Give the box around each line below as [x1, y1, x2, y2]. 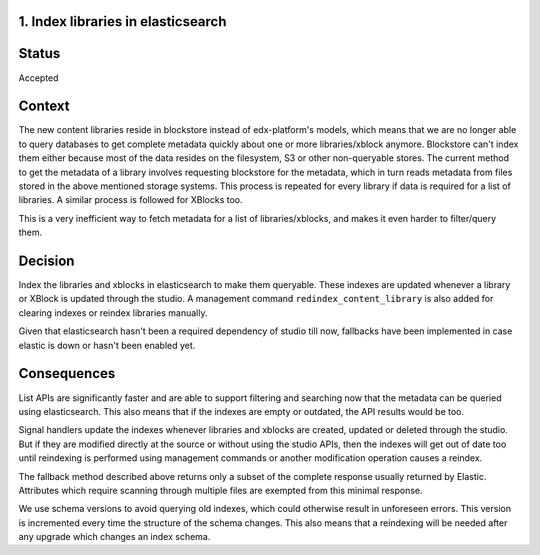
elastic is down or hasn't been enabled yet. [18, 339, 196, 351]
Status [18, 45, 61, 62]
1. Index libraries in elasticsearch [18, 13, 227, 30]
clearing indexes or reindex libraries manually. [18, 306, 208, 319]
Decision [18, 252, 75, 269]
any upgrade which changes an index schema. [18, 531, 211, 543]
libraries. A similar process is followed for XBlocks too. [18, 194, 244, 206]
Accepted [18, 71, 59, 84]
